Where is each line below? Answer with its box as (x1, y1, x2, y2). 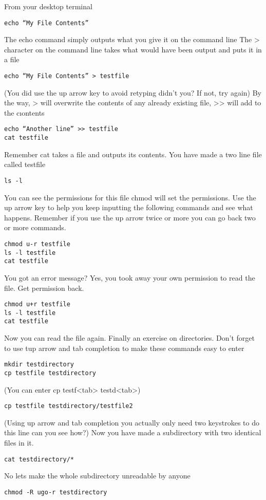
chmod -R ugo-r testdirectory (4, 488, 107, 496)
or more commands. (4, 222, 66, 233)
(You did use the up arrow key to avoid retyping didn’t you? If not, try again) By (4, 87, 261, 98)
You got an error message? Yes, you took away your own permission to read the (4, 272, 255, 283)
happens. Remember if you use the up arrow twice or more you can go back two (4, 212, 256, 223)
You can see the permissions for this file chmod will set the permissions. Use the (4, 192, 256, 202)
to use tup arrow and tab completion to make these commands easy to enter (4, 342, 244, 353)
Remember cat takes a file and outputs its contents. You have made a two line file (4, 149, 262, 159)
